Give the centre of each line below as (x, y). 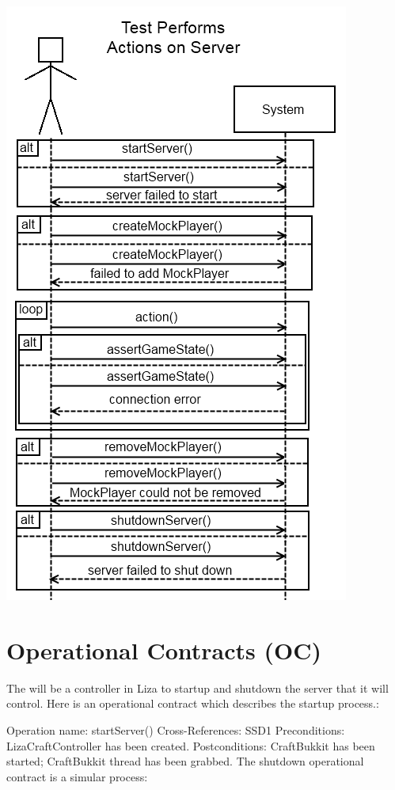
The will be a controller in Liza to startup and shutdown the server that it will (197, 687)
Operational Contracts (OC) (164, 649)
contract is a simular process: (77, 776)
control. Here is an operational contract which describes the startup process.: (193, 703)
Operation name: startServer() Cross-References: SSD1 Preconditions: (176, 729)
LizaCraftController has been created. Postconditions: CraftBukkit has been (191, 745)
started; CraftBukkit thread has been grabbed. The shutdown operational (185, 761)
